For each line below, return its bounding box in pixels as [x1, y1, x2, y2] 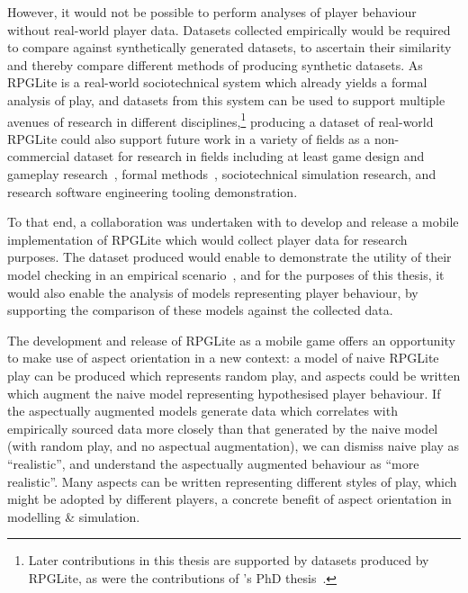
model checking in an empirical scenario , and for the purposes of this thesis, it [7, 265, 445, 283]
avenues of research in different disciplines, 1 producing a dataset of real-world [7, 109, 434, 130]
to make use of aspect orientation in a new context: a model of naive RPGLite [7, 348, 439, 367]
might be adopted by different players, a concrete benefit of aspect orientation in [7, 490, 452, 508]
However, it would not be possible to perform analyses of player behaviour [7, 3, 417, 21]
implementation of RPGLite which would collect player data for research [7, 229, 408, 248]
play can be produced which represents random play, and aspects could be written [7, 365, 461, 384]
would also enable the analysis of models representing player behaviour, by [7, 283, 418, 301]
